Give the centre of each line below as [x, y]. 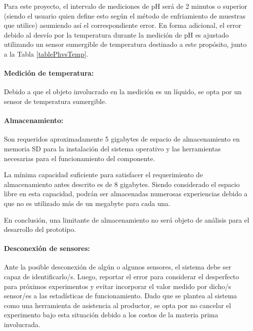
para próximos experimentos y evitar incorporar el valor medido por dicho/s [118, 286]
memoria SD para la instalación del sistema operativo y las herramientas [112, 148]
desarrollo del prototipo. [40, 229]
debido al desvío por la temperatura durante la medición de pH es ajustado [117, 34]
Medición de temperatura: [49, 73]
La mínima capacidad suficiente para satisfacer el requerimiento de [104, 175]
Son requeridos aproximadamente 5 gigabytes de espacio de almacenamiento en [122, 139]
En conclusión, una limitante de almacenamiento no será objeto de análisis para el [127, 219]
